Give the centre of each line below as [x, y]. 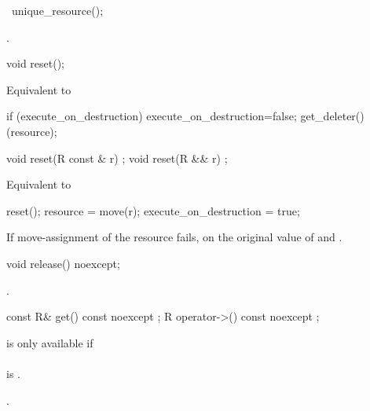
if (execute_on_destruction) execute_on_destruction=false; [152, 116]
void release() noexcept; [63, 263]
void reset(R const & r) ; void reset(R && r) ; [117, 158]
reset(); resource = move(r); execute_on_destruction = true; [153, 210]
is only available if [50, 342]
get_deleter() [332, 116]
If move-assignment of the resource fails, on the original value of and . [174, 237]
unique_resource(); [57, 10]
